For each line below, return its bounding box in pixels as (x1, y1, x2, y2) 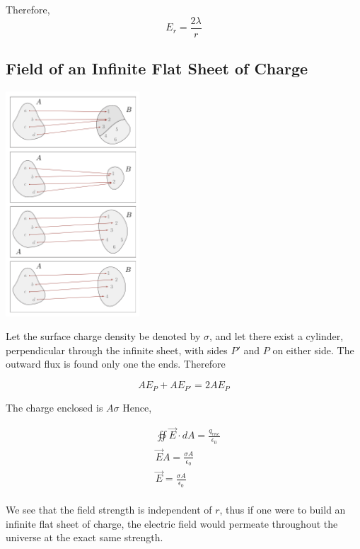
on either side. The (272, 342, 354, 357)
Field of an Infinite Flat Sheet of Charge (6, 57, 308, 79)
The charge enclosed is (6, 400, 103, 414)
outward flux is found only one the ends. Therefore (6, 356, 226, 371)
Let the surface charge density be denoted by (6, 329, 201, 344)
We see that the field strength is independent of (6, 502, 212, 517)
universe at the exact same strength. (6, 530, 163, 545)
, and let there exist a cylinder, (209, 329, 344, 344)
